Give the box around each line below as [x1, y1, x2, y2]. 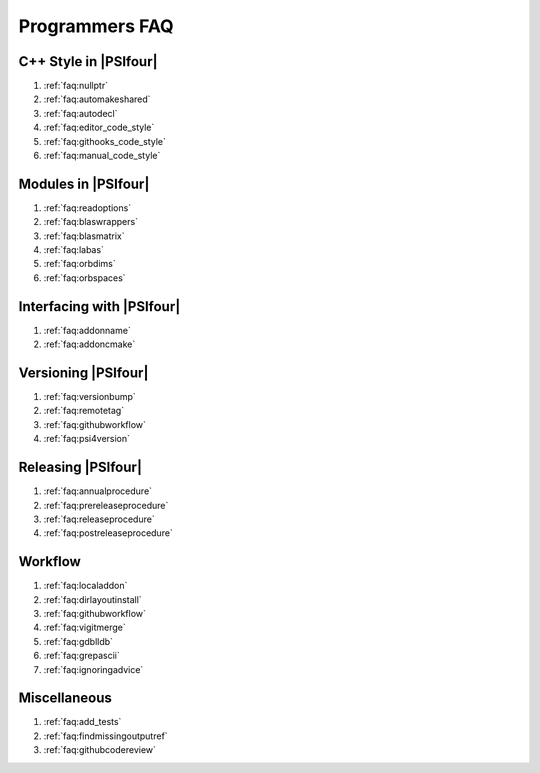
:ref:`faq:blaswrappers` [43, 216, 139, 228]
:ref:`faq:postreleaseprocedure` [43, 527, 174, 539]
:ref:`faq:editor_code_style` [43, 121, 155, 134]
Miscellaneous [18, 690, 112, 707]
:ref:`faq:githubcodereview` [43, 744, 157, 756]
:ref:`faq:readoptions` [43, 201, 132, 214]
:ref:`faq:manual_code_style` [43, 150, 161, 162]
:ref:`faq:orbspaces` [43, 271, 126, 284]
